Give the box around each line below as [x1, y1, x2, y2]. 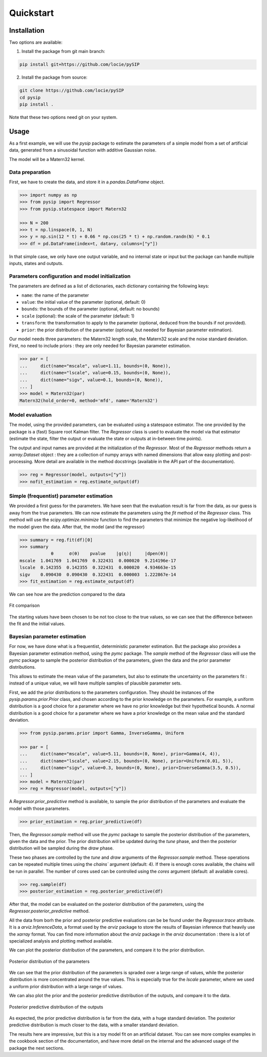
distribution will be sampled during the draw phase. [9, 845, 114, 851]
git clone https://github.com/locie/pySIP [19, 88, 124, 94]
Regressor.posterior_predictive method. [9, 908, 90, 914]
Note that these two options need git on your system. [9, 114, 118, 120]
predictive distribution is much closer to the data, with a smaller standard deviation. [9, 1022, 179, 1028]
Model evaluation [9, 412, 52, 419]
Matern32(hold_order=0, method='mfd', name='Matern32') [19, 398, 158, 403]
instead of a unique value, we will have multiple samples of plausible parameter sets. [9, 680, 182, 686]
